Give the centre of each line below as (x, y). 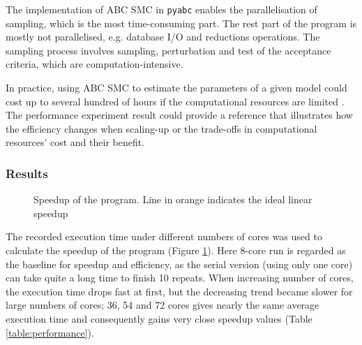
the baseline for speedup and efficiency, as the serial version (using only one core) (179, 264)
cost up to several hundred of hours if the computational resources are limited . (175, 101)
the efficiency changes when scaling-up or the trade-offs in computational (161, 128)
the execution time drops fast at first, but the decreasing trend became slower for (179, 291)
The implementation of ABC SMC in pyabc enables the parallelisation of (161, 9)
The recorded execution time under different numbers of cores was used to (164, 236)
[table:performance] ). (50, 332)
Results (27, 173)
